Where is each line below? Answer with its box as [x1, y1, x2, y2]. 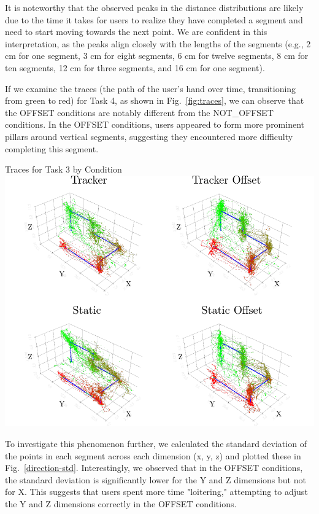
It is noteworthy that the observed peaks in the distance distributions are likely [5, 1, 304, 14]
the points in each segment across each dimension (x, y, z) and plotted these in [5, 449, 301, 462]
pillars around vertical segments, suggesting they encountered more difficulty [5, 130, 293, 142]
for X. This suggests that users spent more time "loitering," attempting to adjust [5, 485, 308, 498]
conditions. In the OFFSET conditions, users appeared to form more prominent [5, 118, 305, 131]
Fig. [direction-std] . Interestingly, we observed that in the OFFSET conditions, [5, 461, 303, 474]
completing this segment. [5, 142, 99, 155]
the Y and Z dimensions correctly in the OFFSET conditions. [5, 497, 237, 510]
